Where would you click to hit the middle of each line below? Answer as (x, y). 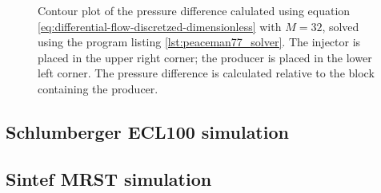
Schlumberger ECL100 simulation (147, 131)
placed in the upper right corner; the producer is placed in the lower (205, 57)
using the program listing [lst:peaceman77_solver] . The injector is (199, 42)
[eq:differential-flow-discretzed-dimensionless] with (160, 26)
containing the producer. (98, 88)
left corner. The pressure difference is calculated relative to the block (206, 73)
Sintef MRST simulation (109, 178)
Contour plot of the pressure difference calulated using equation (194, 10)
